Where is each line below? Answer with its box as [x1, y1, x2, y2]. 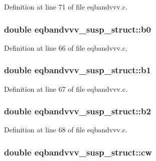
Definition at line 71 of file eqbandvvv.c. [4, 2, 128, 12]
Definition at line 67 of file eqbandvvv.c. [4, 83, 128, 94]
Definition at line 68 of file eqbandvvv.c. [4, 124, 128, 135]
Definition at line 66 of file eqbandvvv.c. [4, 42, 128, 53]
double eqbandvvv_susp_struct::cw [4, 145, 152, 158]
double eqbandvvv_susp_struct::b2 [4, 105, 151, 117]
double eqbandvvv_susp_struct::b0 [4, 23, 151, 35]
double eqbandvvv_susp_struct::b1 [4, 64, 151, 76]
